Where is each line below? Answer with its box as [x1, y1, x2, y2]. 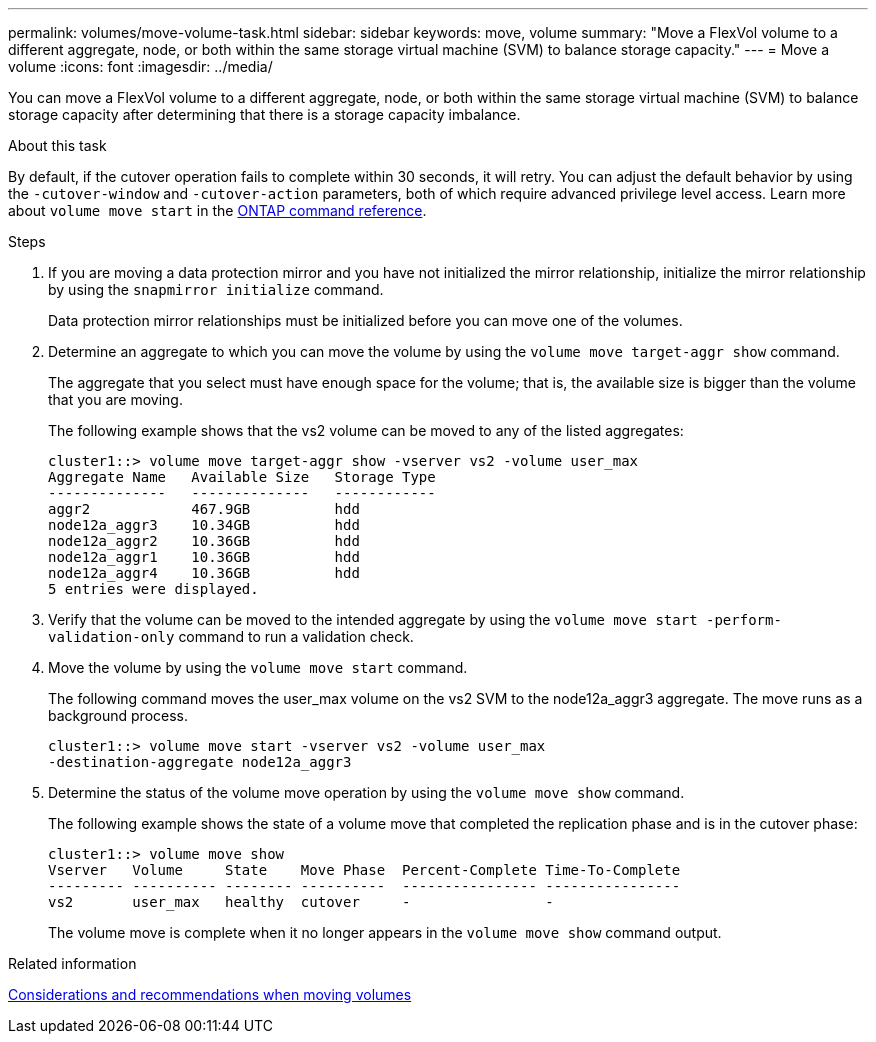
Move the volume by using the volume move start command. [48, 659, 468, 676]
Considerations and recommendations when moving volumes [8, 986, 412, 1003]
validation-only [48, 629, 175, 645]
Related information [8, 955, 137, 972]
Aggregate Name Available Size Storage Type [48, 469, 436, 485]
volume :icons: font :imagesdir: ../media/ [8, 58, 273, 75]
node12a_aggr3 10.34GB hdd [48, 517, 360, 533]
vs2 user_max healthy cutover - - [48, 894, 554, 910]
